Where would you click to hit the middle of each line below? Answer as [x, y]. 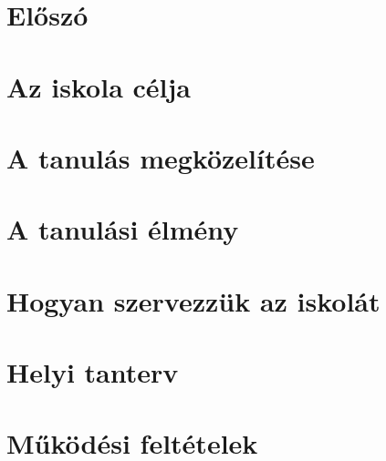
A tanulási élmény [123, 229]
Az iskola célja [99, 86]
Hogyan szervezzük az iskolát [193, 300]
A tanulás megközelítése [161, 157]
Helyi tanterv [93, 372]
